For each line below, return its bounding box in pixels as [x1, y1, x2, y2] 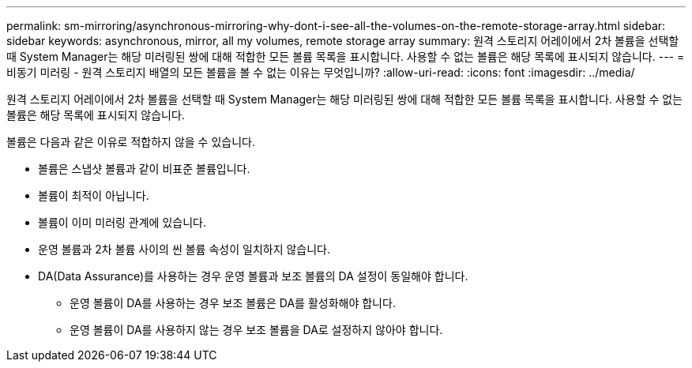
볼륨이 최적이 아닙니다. [38, 189, 149, 202]
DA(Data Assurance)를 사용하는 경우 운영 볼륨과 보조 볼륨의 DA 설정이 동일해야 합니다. [38, 269, 468, 283]
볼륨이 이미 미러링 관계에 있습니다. [38, 216, 206, 229]
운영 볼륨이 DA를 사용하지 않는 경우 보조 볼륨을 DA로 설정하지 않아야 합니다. [70, 323, 443, 336]
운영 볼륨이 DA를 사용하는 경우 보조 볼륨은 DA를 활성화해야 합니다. [70, 296, 396, 310]
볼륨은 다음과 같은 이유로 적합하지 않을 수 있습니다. [6, 135, 255, 148]
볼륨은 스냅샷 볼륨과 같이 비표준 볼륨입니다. [38, 162, 250, 175]
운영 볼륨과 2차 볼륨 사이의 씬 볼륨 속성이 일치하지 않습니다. [38, 242, 331, 256]
